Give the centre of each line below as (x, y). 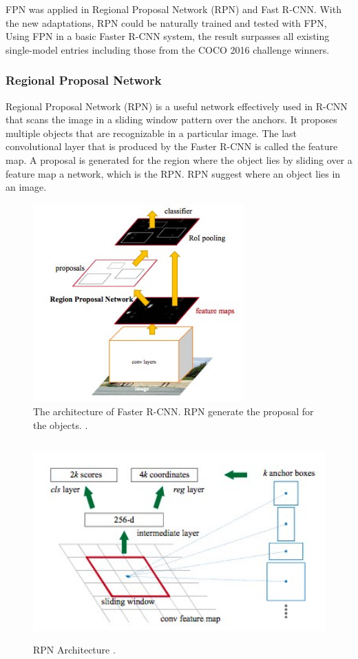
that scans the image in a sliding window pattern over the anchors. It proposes (171, 119)
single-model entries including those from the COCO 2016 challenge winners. (168, 49)
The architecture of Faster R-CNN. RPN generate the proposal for (173, 411)
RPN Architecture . (74, 650)
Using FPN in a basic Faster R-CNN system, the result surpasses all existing (168, 36)
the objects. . (61, 425)
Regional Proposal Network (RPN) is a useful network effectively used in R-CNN (177, 106)
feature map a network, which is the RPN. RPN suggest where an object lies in (173, 173)
